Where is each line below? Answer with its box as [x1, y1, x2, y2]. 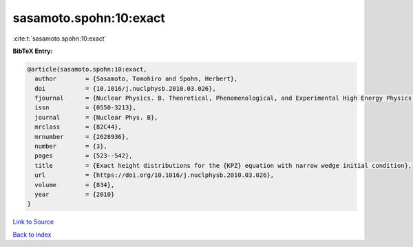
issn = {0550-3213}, [34, 104, 137, 111]
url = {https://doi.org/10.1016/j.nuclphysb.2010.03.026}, [34, 171, 275, 179]
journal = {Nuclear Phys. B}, [34, 114, 158, 121]
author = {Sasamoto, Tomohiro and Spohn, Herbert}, [34, 75, 238, 83]
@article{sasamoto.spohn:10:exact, [27, 65, 147, 73]
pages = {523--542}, [34, 152, 134, 160]
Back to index [12, 230, 52, 239]
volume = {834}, [34, 181, 115, 189]
